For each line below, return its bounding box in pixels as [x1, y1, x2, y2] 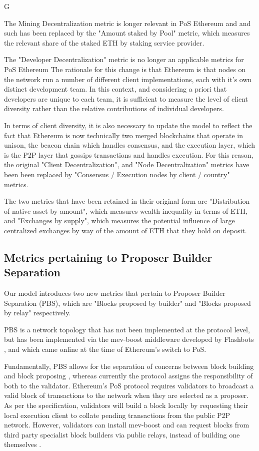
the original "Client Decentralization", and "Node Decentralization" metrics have [4, 159, 249, 170]
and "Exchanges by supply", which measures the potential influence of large [4, 215, 235, 226]
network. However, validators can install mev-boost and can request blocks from [4, 419, 249, 430]
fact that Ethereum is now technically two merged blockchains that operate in [4, 130, 243, 140]
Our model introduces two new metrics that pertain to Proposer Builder [4, 288, 225, 298]
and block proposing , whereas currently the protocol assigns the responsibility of [4, 370, 253, 381]
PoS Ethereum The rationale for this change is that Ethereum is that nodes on [4, 64, 246, 74]
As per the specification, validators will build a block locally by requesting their [4, 400, 248, 410]
